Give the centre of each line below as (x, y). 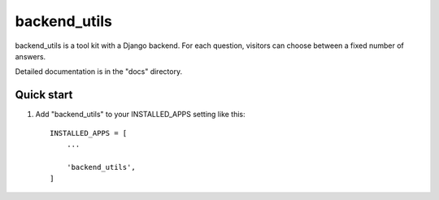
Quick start (44, 95)
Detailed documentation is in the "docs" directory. (99, 72)
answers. (30, 56)
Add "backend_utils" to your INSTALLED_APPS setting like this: (140, 115)
